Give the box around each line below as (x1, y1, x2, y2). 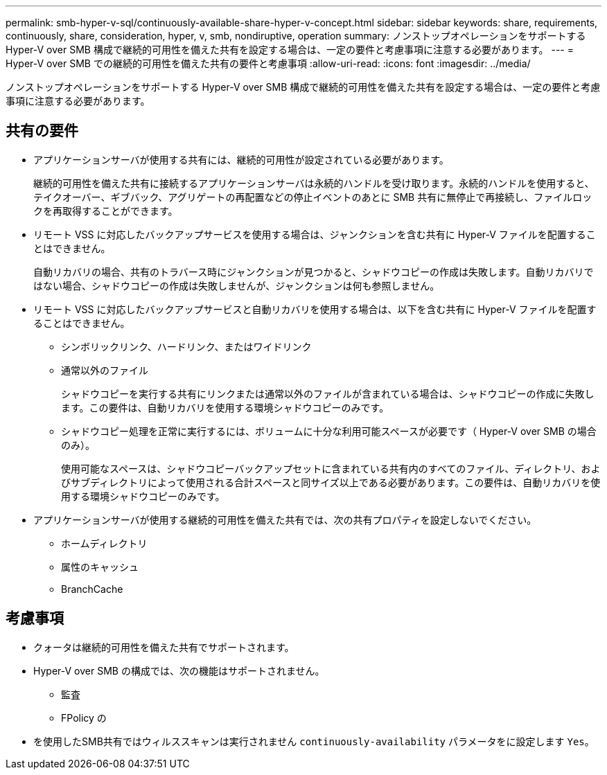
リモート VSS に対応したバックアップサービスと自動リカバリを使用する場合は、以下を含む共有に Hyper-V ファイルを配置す (33, 303, 597, 315)
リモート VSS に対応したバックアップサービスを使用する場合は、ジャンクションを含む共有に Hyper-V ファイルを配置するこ (33, 228, 596, 240)
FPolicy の (61, 711, 107, 724)
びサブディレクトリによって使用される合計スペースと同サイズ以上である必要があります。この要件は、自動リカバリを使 (61, 476, 601, 488)
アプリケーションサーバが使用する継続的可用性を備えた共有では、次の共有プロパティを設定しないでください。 (33, 513, 537, 526)
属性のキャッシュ (61, 560, 139, 573)
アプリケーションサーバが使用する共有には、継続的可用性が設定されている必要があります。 (33, 153, 449, 166)
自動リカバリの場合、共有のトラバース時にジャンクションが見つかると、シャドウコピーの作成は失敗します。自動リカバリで (33, 265, 594, 278)
